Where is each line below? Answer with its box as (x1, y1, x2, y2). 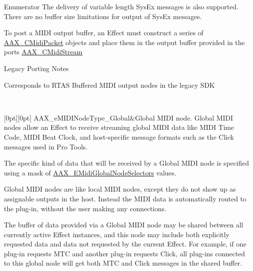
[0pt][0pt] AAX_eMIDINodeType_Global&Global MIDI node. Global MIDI (4, 112, 233, 123)
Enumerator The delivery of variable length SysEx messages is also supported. (4, 1, 239, 11)
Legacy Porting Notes (4, 63, 69, 73)
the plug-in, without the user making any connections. (4, 203, 166, 213)
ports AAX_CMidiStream (4, 47, 83, 57)
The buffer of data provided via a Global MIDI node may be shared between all (4, 220, 243, 230)
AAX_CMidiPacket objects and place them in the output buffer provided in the (4, 37, 245, 47)
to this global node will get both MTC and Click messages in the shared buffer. (4, 258, 242, 268)
